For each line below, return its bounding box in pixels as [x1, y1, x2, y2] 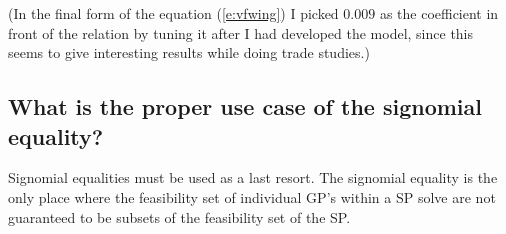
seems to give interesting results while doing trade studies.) [8, 42, 370, 63]
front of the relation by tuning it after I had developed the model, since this [8, 22, 474, 43]
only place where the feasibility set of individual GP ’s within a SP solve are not [8, 186, 496, 207]
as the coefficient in [379, 3, 499, 23]
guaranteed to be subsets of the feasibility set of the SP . [8, 206, 351, 227]
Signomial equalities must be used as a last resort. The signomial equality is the [8, 167, 498, 188]
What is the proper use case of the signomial [8, 91, 482, 122]
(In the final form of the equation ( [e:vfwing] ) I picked [8, 3, 339, 23]
